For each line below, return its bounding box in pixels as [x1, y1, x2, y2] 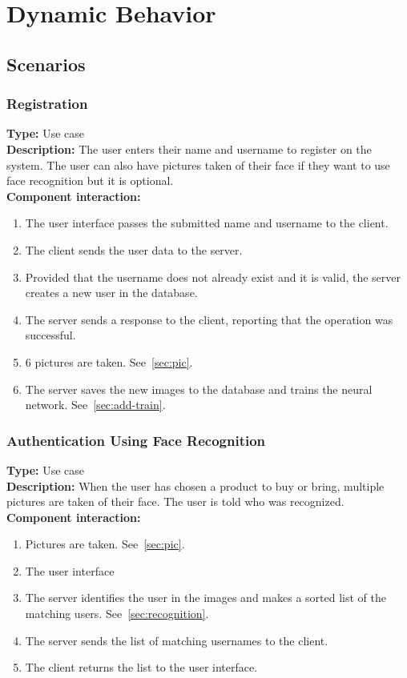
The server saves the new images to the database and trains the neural [25, 380, 373, 397]
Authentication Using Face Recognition [6, 430, 266, 450]
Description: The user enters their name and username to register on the [6, 140, 372, 157]
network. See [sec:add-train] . [25, 396, 166, 413]
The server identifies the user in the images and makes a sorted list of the [25, 589, 386, 606]
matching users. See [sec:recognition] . [25, 605, 209, 622]
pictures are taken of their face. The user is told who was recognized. [6, 493, 345, 510]
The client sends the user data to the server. [25, 241, 243, 258]
